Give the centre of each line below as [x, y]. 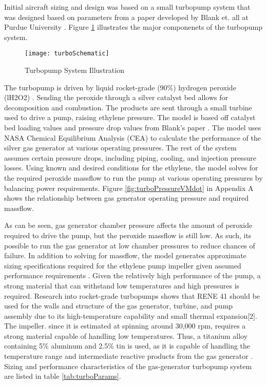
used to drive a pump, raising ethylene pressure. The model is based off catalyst [130, 117]
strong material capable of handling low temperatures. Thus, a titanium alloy [126, 335]
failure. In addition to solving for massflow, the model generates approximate [125, 255]
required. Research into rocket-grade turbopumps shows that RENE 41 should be [132, 295]
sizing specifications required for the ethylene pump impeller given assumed [123, 265]
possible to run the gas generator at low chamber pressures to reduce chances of [130, 245]
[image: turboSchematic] [67, 54]
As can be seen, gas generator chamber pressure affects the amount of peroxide [128, 225]
